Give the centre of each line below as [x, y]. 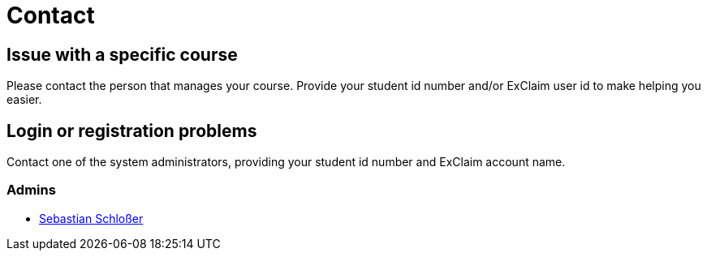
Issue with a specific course [122, 54]
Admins [31, 190]
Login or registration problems [132, 131]
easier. [24, 100]
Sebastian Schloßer [91, 218]
